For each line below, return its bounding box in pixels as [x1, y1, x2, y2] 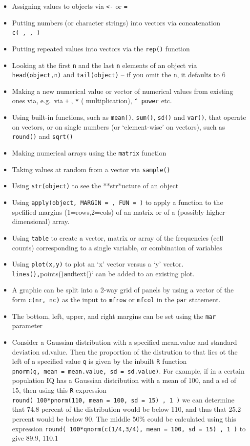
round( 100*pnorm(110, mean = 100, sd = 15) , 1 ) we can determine [12, 394, 235, 404]
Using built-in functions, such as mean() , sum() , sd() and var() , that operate [12, 112, 246, 122]
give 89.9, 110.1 [12, 433, 58, 443]
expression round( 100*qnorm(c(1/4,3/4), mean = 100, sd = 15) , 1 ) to [12, 423, 246, 433]
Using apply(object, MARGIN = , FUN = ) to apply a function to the [12, 197, 223, 207]
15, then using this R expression [12, 385, 106, 395]
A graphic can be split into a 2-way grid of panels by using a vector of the [12, 285, 234, 295]
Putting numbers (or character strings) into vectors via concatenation [12, 17, 220, 27]
